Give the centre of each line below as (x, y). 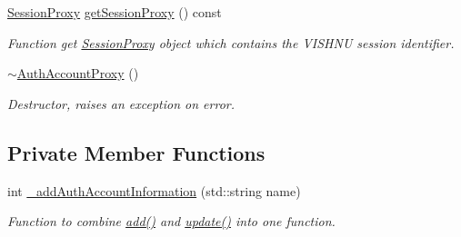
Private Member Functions (136, 152)
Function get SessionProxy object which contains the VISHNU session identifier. (231, 42)
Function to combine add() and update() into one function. (171, 221)
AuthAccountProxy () (78, 73)
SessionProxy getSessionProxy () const (115, 12)
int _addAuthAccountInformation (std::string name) (154, 190)
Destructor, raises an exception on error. (121, 103)
